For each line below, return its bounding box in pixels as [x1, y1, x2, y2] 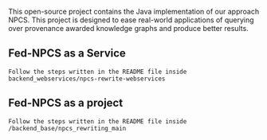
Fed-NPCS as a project [8, 96, 124, 110]
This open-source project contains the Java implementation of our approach [8, 7, 260, 16]
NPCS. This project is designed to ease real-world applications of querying [8, 15, 254, 25]
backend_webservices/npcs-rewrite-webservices [8, 75, 166, 83]
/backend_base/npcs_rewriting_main [8, 124, 127, 132]
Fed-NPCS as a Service [8, 47, 126, 60]
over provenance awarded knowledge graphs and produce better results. [8, 24, 249, 33]
